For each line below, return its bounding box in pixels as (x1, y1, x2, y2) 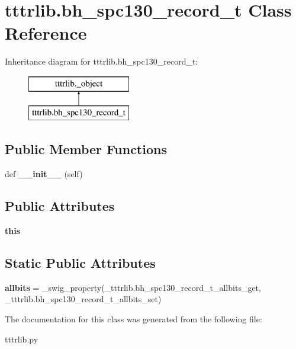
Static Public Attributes (5, 254, 156, 272)
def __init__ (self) (5, 168, 83, 180)
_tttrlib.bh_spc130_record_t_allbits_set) (5, 293, 162, 305)
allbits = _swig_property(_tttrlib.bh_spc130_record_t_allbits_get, (5, 281, 261, 293)
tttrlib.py (5, 332, 38, 345)
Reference (5, 21, 87, 45)
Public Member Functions (5, 140, 167, 158)
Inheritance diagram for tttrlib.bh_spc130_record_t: (5, 55, 198, 68)
